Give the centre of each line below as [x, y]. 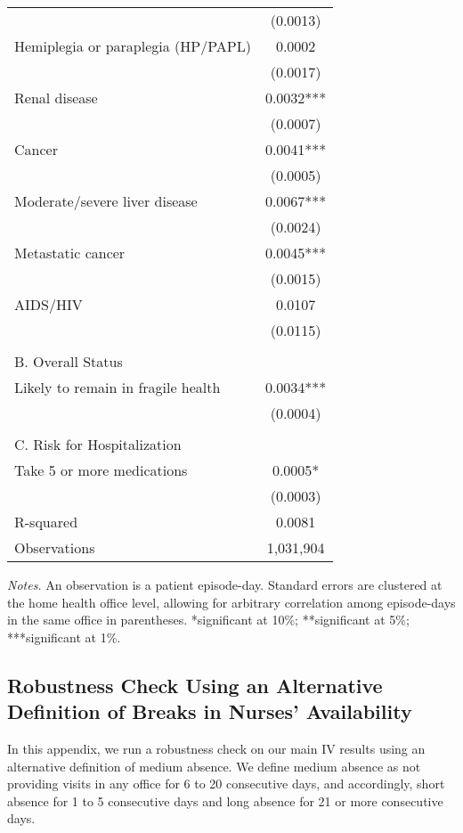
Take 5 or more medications [101, 470]
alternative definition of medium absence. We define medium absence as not [214, 766]
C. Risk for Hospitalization [98, 444]
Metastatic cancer [70, 253]
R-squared [46, 522]
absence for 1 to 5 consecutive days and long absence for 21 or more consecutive [225, 800]
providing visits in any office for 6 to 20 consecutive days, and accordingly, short [226, 784]
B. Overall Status [69, 361]
